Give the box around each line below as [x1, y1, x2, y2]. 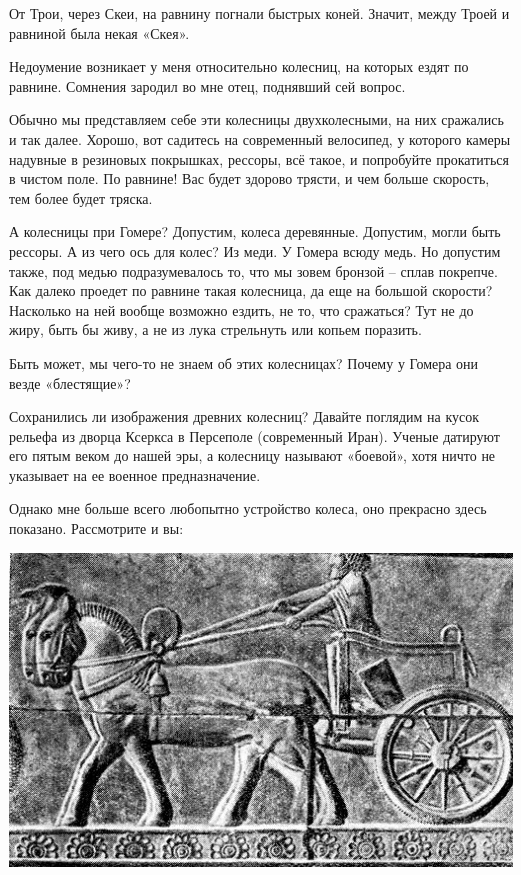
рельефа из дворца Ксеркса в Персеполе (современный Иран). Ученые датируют [9, 425, 500, 446]
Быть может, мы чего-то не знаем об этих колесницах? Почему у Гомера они [9, 352, 479, 373]
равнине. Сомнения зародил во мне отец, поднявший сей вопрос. [9, 75, 406, 96]
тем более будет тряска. [9, 187, 153, 208]
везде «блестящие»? [9, 372, 131, 393]
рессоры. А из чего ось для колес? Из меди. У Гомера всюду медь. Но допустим [9, 240, 501, 261]
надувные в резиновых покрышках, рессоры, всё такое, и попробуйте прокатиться [9, 148, 509, 169]
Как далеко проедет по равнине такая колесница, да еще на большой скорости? [9, 280, 493, 301]
